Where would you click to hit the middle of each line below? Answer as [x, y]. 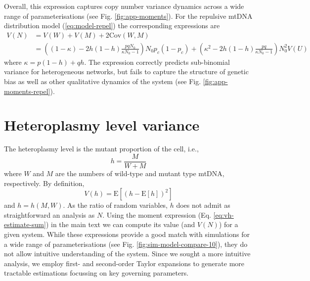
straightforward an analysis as [49, 214]
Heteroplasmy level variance [102, 125]
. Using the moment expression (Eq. [157, 214]
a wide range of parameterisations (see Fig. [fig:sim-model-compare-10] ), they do [126, 244]
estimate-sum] [25, 224]
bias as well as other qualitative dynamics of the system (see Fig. [103, 81]
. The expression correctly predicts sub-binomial [157, 62]
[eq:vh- [223, 214]
